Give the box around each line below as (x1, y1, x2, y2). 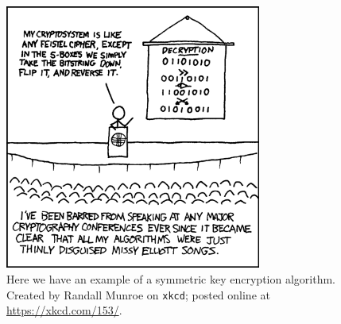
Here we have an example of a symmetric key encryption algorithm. (6, 271, 335, 287)
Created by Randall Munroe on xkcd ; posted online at (6, 286, 270, 303)
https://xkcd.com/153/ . (6, 302, 122, 318)
